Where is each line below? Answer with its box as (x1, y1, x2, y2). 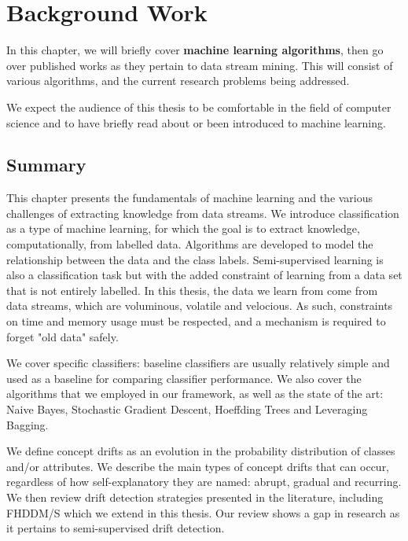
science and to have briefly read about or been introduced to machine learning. (6, 114, 386, 131)
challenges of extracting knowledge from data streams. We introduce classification (6, 204, 399, 221)
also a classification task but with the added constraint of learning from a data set (6, 267, 402, 283)
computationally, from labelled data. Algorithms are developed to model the (6, 236, 373, 252)
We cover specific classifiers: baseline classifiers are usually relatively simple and (6, 355, 390, 371)
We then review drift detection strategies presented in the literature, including (6, 488, 384, 505)
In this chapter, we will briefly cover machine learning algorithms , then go (6, 42, 384, 58)
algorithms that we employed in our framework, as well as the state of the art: (6, 385, 384, 402)
